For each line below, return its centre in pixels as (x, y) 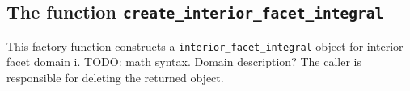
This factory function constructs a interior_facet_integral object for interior (205, 45)
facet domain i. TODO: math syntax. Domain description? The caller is (184, 62)
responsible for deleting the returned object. (115, 78)
